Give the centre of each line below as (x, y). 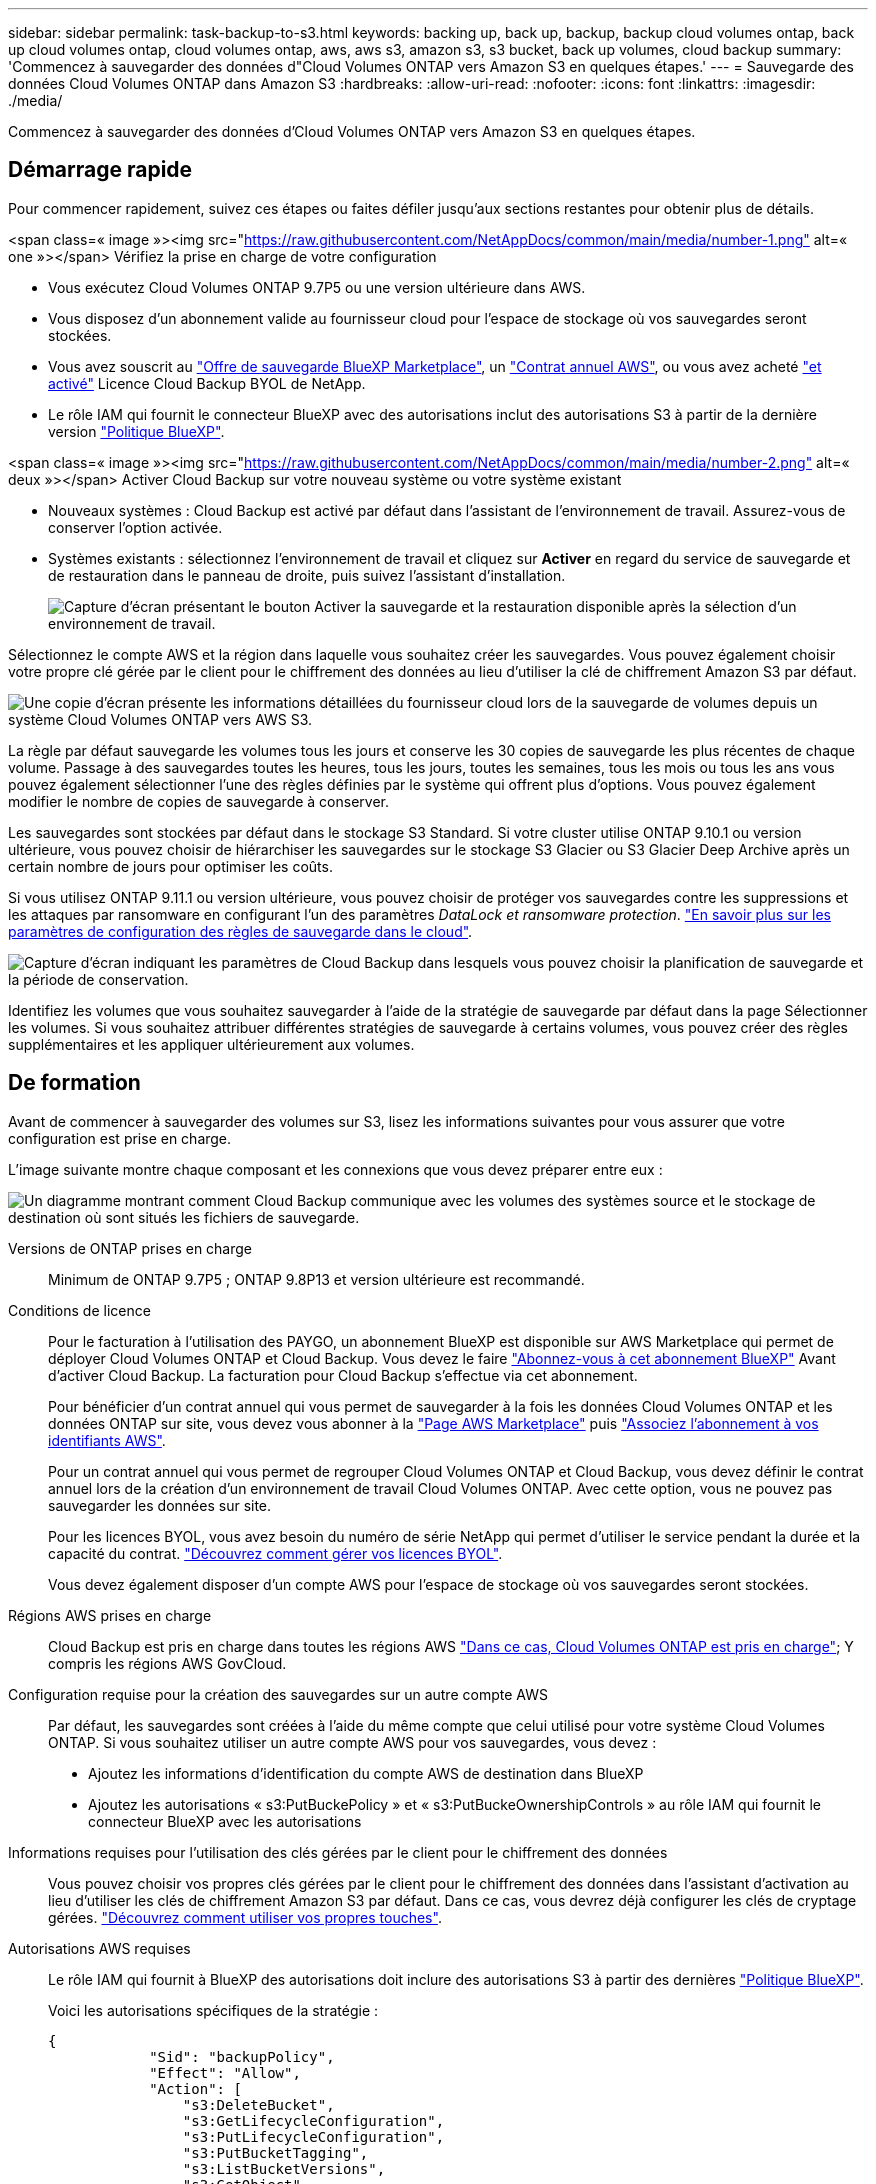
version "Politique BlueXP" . (136, 431)
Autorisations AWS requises (99, 1948)
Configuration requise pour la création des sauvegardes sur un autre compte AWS (278, 1694)
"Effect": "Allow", (225, 2072)
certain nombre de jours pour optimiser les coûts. (170, 866)
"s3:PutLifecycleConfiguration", (313, 2136)
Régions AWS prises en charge (110, 1615)
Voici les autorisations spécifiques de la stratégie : (213, 2010)
